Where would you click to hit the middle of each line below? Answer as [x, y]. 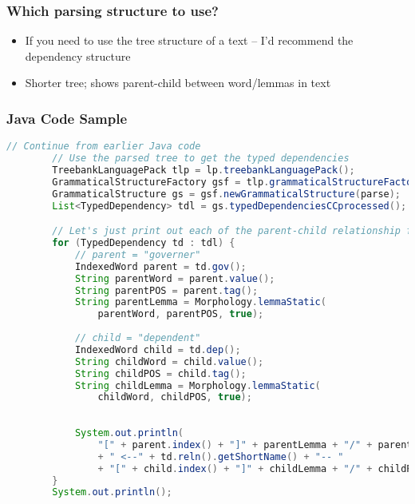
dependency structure [78, 56]
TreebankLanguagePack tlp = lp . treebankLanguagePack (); [204, 170]
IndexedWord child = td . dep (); [158, 349]
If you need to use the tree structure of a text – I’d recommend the [189, 40]
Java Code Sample [67, 118]
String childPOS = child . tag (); [160, 373]
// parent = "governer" [138, 254]
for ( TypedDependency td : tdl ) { [144, 243]
